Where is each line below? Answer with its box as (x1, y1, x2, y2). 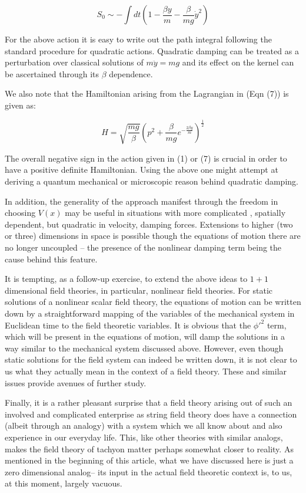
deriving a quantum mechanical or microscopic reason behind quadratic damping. (5, 175, 298, 188)
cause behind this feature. (5, 252, 98, 265)
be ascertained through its (5, 67, 99, 80)
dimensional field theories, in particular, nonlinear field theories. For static (5, 284, 273, 296)
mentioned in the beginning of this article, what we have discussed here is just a (5, 454, 294, 466)
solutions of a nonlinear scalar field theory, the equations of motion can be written (5, 295, 301, 308)
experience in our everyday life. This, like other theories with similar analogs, (5, 430, 283, 443)
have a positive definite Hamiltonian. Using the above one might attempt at (5, 163, 278, 176)
